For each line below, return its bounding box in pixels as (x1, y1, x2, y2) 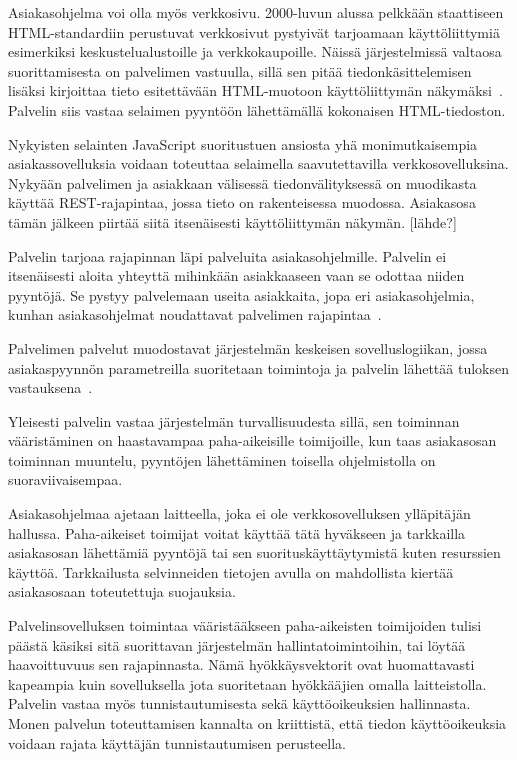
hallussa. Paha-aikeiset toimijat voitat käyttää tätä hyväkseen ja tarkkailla (8, 522, 466, 543)
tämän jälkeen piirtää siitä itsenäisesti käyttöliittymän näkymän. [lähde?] (8, 211, 457, 232)
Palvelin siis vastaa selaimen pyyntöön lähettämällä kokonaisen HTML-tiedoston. (8, 99, 506, 120)
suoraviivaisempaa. (8, 469, 123, 490)
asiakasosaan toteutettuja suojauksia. (8, 581, 236, 602)
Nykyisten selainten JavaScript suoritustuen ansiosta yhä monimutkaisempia (8, 133, 478, 154)
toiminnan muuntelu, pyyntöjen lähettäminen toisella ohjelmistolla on (8, 449, 436, 470)
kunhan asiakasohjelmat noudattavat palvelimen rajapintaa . (8, 304, 382, 325)
